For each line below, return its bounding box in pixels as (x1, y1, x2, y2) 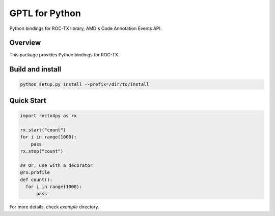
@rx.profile (20, 170, 50, 175)
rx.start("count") (20, 127, 66, 133)
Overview (9, 39, 41, 47)
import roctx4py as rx (20, 113, 77, 119)
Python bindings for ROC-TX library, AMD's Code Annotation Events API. (9, 25, 162, 31)
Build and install (9, 65, 61, 74)
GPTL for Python (9, 8, 81, 19)
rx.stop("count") (20, 149, 64, 154)
